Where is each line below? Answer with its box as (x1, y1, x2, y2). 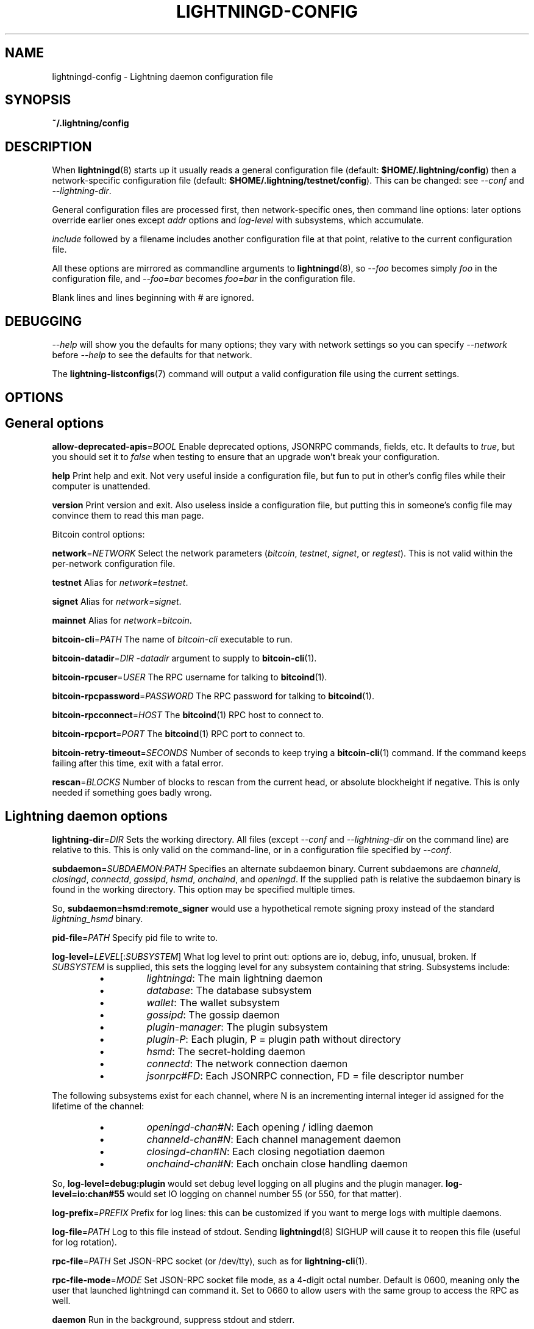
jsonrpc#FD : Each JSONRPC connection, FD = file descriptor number (146, 1070, 464, 1082)
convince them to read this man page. (52, 510, 204, 521)
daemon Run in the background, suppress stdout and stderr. (52, 1314, 295, 1325)
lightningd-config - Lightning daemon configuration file (52, 71, 273, 82)
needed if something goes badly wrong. (52, 787, 212, 798)
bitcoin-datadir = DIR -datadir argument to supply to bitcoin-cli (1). (52, 653, 317, 664)
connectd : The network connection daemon (146, 1057, 348, 1070)
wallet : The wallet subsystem (146, 996, 280, 1009)
